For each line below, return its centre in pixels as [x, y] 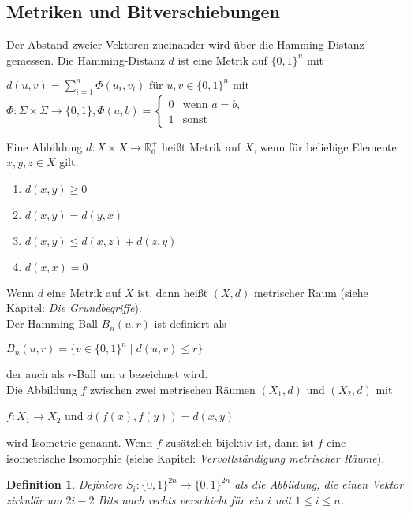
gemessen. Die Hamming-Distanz [86, 59]
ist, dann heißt [173, 292]
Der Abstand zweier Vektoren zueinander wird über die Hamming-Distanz [185, 45]
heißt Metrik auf [201, 146]
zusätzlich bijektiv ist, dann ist [239, 442]
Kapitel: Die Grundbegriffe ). [74, 308]
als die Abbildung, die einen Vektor [319, 484]
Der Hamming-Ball [52, 323]
